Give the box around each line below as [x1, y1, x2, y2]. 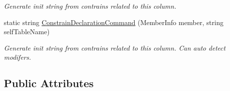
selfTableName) [4, 26, 50, 37]
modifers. [4, 52, 31, 62]
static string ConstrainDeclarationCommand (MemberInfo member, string [4, 17, 224, 27]
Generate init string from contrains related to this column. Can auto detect [4, 42, 226, 52]
